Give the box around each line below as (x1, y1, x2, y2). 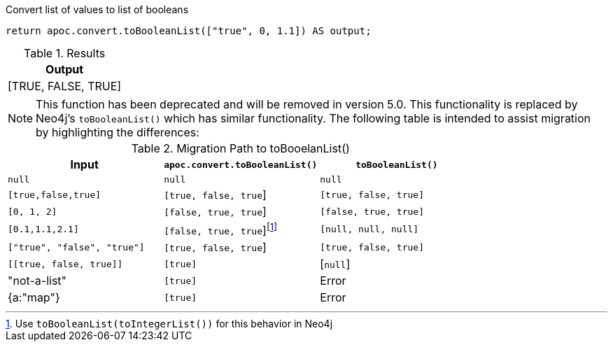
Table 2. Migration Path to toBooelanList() (131, 141, 350, 155)
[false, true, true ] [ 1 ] (164, 221, 278, 238)
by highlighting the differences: (36, 125, 199, 139)
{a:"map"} (8, 290, 60, 305)
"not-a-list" (8, 274, 67, 288)
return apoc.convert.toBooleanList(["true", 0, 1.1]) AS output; (6, 25, 372, 36)
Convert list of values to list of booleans (6, 3, 189, 15)
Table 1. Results (23, 46, 106, 60)
